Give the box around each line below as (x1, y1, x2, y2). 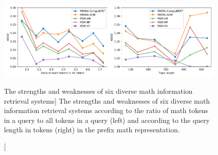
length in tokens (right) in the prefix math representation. (4, 124, 180, 135)
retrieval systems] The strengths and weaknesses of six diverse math (4, 95, 210, 106)
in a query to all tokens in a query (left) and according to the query (4, 115, 210, 125)
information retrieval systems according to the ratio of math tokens (4, 105, 208, 116)
